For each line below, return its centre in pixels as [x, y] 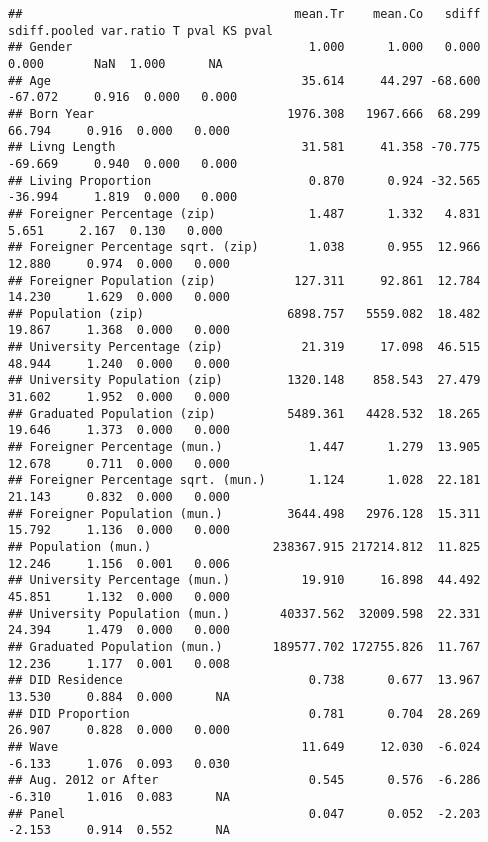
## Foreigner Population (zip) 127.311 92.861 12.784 [244, 280]
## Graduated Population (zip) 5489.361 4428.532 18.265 [244, 413]
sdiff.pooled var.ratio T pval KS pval [140, 30]
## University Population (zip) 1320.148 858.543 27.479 [244, 380]
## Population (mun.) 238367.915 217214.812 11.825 [244, 547]
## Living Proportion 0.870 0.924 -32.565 [244, 180]
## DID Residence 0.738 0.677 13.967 [244, 680]
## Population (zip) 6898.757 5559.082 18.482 [244, 313]
